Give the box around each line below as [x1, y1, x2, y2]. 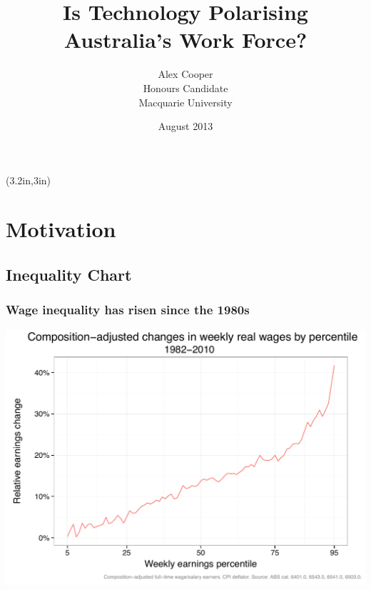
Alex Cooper [158, 66, 213, 81]
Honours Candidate [143, 80, 228, 95]
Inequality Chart [6, 264, 132, 286]
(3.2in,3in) [6, 172, 51, 187]
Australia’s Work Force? [63, 25, 308, 54]
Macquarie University [138, 94, 233, 109]
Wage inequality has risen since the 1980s [6, 301, 250, 319]
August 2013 [158, 119, 213, 134]
